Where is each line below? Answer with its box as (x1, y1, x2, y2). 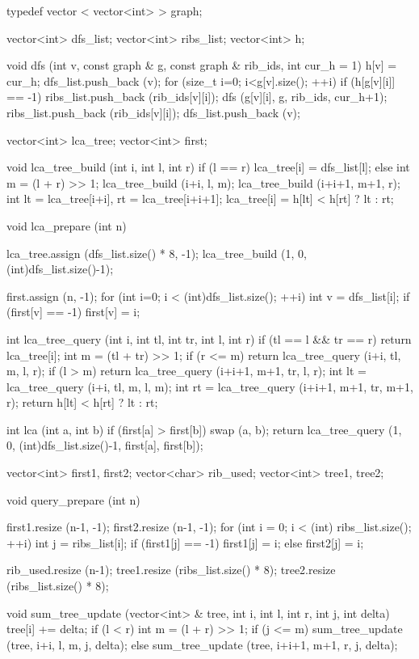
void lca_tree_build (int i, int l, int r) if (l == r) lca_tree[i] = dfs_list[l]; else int (6, 158, 410, 175)
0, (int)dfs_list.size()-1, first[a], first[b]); (6, 437, 203, 454)
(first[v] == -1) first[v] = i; (6, 303, 140, 320)
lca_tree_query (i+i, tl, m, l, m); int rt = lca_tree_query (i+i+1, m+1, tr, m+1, (6, 378, 413, 395)
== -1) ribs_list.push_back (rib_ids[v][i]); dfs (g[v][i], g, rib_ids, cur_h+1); (6, 88, 388, 105)
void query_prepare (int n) (6, 491, 140, 508)
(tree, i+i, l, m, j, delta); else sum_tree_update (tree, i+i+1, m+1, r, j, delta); (6, 636, 398, 653)
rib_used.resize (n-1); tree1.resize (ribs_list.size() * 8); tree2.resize (6, 561, 336, 578)
